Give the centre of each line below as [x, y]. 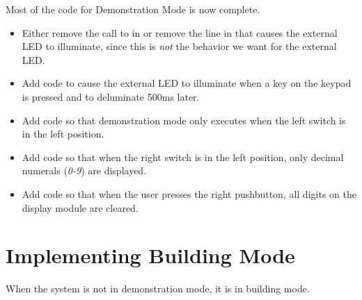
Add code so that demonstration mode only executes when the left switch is [184, 120]
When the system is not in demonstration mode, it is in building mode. [158, 289]
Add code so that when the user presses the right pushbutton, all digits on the [189, 193]
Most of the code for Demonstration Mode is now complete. [133, 9]
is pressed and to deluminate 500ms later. [111, 96]
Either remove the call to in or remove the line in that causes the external [180, 32]
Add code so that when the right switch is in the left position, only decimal [183, 157]
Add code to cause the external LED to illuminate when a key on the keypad [187, 83]
